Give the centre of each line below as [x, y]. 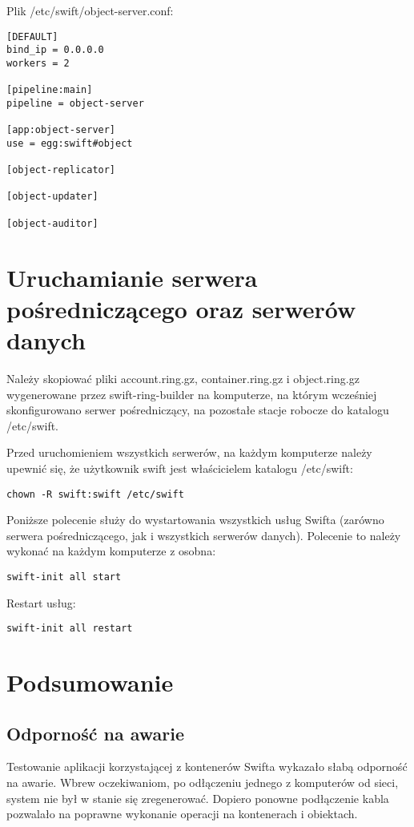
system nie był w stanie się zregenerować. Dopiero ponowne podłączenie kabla [198, 798]
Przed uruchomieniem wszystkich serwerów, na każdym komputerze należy [189, 452]
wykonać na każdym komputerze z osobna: [111, 551]
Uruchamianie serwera [132, 277]
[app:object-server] [61, 130]
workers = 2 [38, 63]
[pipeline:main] [50, 90]
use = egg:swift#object [70, 143]
